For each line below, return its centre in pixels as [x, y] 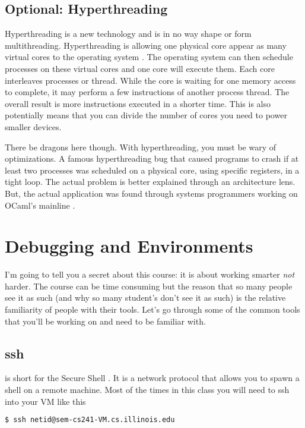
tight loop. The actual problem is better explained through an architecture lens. [150, 182]
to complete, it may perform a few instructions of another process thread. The [147, 92]
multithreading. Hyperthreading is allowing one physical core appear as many [146, 45]
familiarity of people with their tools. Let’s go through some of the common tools [152, 309]
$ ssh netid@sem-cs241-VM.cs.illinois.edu [90, 420]
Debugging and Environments [129, 246]
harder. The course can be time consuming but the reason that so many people [149, 286]
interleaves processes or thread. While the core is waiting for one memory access [150, 80]
